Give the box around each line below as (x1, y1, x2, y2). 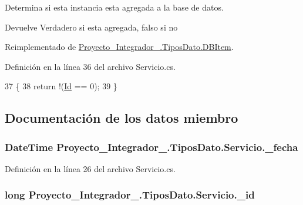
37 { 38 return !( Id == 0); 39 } (5, 80, 117, 92)
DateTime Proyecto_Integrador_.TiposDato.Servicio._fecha (5, 139, 298, 154)
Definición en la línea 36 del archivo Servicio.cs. (5, 60, 176, 72)
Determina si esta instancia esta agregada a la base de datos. (5, 1, 224, 13)
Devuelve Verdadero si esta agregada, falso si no (5, 21, 178, 33)
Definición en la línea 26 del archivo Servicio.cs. (5, 162, 176, 174)
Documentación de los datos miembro (5, 109, 238, 127)
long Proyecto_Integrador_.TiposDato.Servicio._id (5, 187, 255, 202)
